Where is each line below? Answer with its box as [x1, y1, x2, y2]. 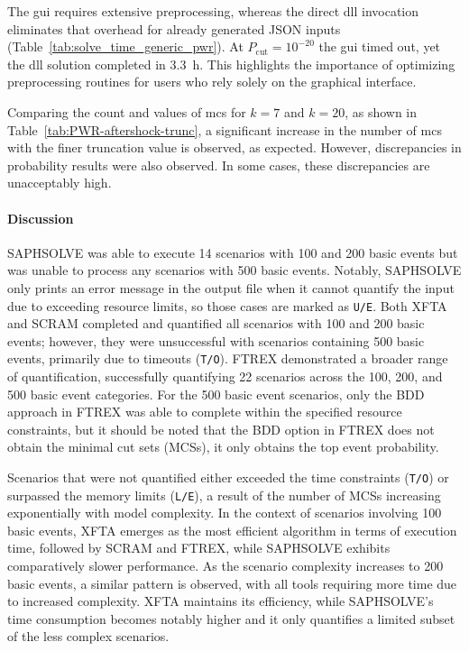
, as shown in [345, 102, 418, 121]
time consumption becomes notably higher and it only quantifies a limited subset [7, 609, 455, 628]
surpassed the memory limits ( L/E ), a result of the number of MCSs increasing [7, 485, 441, 504]
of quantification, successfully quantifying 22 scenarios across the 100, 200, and [7, 367, 443, 386]
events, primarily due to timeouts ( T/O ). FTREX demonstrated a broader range [7, 349, 448, 368]
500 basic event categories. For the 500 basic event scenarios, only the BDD [7, 384, 425, 403]
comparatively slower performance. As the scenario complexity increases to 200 [7, 556, 444, 575]
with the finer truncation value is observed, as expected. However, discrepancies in [7, 138, 462, 157]
